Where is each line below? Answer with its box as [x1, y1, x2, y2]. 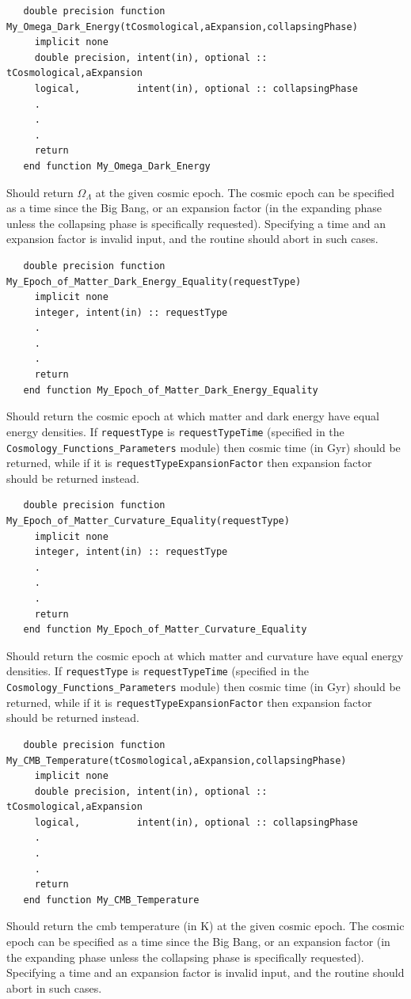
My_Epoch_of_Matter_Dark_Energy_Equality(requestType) [6, 275, 302, 287]
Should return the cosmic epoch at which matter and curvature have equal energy [6, 647, 404, 663]
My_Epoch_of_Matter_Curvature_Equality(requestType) [6, 515, 290, 526]
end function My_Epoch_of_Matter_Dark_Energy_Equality [23, 384, 318, 396]
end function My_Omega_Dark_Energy [23, 160, 211, 172]
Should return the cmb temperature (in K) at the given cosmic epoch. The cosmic [6, 917, 405, 934]
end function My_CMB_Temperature [23, 894, 200, 906]
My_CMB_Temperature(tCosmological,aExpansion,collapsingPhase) [6, 754, 347, 766]
